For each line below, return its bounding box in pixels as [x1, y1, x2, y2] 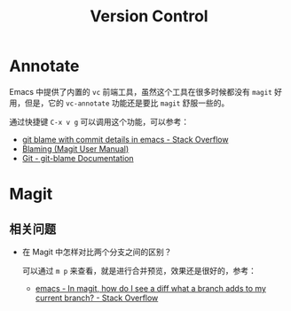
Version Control [90, 6, 208, 27]
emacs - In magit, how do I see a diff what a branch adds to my [35, 283, 266, 293]
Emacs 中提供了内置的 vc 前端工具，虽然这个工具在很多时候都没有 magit [9, 86, 272, 97]
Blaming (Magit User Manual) [21, 144, 130, 154]
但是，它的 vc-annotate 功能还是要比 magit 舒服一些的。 [24, 97, 230, 108]
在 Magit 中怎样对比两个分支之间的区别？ [21, 246, 172, 257]
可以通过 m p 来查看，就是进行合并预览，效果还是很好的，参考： [21, 265, 257, 276]
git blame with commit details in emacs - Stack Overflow [21, 134, 229, 144]
